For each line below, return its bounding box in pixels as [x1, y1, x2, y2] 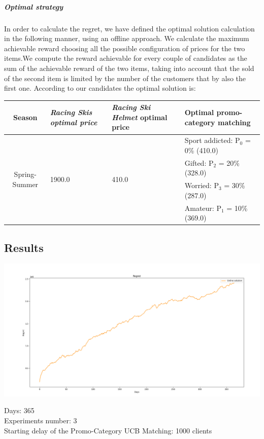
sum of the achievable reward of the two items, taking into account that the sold [4, 62, 254, 73]
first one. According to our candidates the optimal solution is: [4, 83, 196, 93]
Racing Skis [50, 107, 92, 118]
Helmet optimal [112, 112, 168, 122]
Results [4, 239, 44, 255]
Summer [12, 178, 39, 189]
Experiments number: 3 [4, 415, 77, 425]
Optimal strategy [4, 1, 63, 12]
